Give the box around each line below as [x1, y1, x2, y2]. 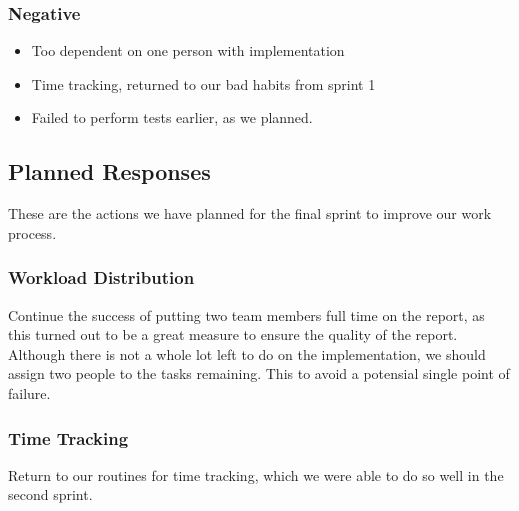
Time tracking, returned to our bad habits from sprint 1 [31, 73, 376, 94]
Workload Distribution [8, 265, 195, 290]
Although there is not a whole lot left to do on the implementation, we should [8, 343, 486, 364]
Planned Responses [8, 156, 211, 187]
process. [8, 222, 57, 243]
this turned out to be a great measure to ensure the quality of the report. [8, 324, 458, 345]
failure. [8, 382, 51, 403]
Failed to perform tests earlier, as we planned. [31, 107, 313, 128]
